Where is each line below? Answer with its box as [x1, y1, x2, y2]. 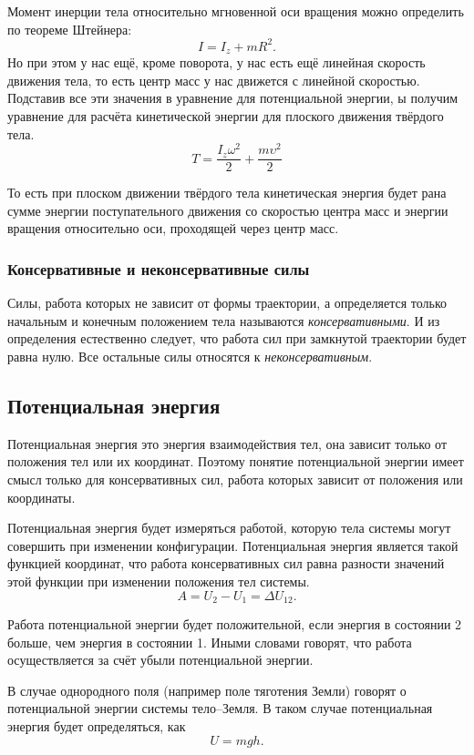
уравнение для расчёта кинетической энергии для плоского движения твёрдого [7, 106, 444, 125]
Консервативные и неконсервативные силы [7, 257, 310, 280]
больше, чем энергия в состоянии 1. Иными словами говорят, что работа [7, 632, 412, 651]
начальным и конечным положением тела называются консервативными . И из [7, 311, 440, 330]
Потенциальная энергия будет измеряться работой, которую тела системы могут [7, 518, 451, 537]
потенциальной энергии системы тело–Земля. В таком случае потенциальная [7, 699, 433, 718]
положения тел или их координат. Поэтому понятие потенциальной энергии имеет [7, 452, 464, 471]
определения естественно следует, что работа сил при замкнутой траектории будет [7, 329, 467, 348]
